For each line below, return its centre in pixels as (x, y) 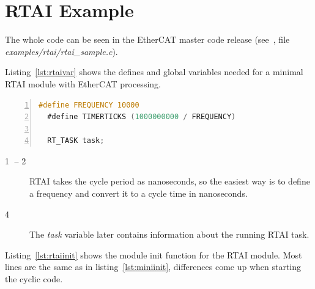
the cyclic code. (34, 279)
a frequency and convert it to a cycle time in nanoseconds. (139, 193)
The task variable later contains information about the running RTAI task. (169, 234)
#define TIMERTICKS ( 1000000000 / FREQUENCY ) (142, 117)
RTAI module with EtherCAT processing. (83, 83)
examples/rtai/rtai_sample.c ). (61, 51)
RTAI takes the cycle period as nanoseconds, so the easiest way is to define (170, 181)
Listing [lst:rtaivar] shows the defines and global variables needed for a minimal (154, 72)
